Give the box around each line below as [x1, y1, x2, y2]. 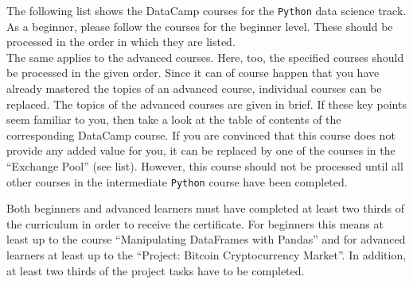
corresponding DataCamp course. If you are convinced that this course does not [6, 126, 395, 143]
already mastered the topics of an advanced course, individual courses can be [6, 80, 382, 97]
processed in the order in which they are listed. [6, 33, 236, 50]
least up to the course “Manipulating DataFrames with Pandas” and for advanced [6, 231, 406, 248]
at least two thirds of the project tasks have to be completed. [6, 262, 305, 278]
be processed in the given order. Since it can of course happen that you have [6, 64, 380, 81]
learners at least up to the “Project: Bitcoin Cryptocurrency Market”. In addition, [6, 247, 407, 263]
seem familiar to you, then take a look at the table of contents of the [6, 111, 341, 128]
